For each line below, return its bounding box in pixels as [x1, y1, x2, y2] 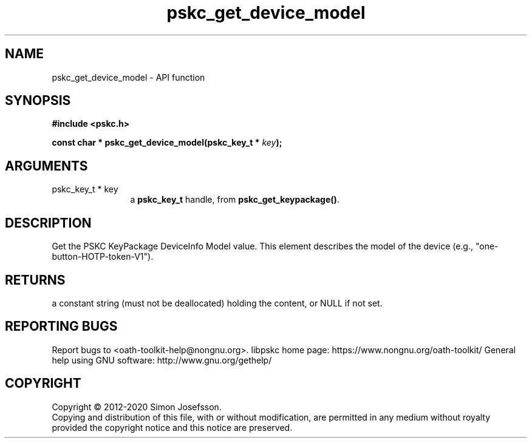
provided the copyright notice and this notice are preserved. [52, 422, 293, 433]
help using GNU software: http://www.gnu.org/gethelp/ [52, 354, 272, 365]
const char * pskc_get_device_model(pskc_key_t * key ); [52, 137, 282, 148]
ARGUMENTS [5, 158, 88, 174]
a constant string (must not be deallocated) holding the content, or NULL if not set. [52, 297, 383, 308]
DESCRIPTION [5, 215, 92, 231]
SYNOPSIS [5, 93, 71, 109]
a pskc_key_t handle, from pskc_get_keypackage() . [130, 194, 339, 205]
